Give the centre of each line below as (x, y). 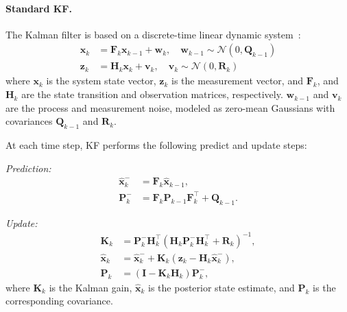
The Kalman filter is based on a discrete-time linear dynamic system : (153, 34)
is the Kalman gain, (91, 287)
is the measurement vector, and (237, 81)
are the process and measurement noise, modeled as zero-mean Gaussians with (170, 107)
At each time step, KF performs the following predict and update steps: (156, 145)
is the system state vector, (101, 81)
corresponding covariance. (59, 301)
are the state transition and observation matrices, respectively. (152, 94)
